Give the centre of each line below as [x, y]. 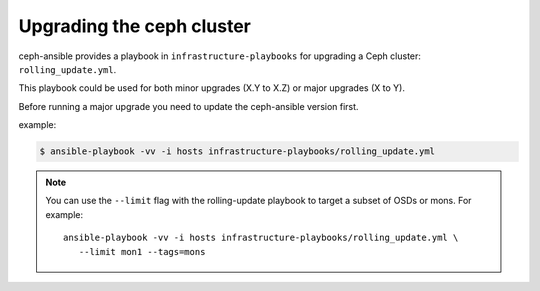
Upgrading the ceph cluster [135, 26]
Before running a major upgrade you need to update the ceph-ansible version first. [188, 106]
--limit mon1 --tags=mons [142, 251]
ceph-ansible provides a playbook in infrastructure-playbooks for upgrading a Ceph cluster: [220, 56]
